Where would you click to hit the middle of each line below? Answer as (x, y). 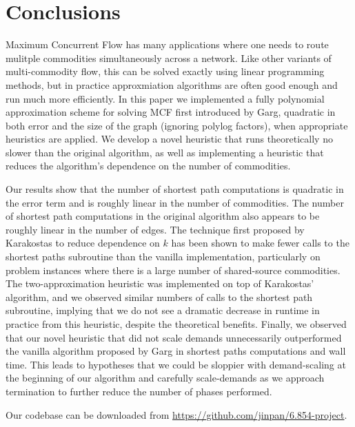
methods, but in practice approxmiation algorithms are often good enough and (172, 84)
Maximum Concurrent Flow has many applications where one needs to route (167, 44)
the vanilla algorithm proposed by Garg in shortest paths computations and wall (176, 351)
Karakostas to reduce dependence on (83, 243)
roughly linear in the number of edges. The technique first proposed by (155, 229)
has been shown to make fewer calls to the (260, 243)
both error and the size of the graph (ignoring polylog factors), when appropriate (177, 125)
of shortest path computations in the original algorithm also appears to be (163, 216)
